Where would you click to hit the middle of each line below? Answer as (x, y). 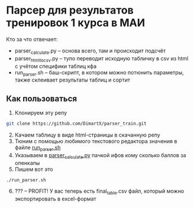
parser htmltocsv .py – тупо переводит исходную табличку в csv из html (101, 59)
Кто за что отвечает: (32, 39)
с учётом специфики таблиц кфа (56, 66)
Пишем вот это (34, 169)
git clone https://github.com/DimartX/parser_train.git (76, 124)
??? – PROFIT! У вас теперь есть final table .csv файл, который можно (99, 192)
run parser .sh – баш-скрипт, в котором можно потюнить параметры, (99, 73)
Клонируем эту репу (41, 113)
